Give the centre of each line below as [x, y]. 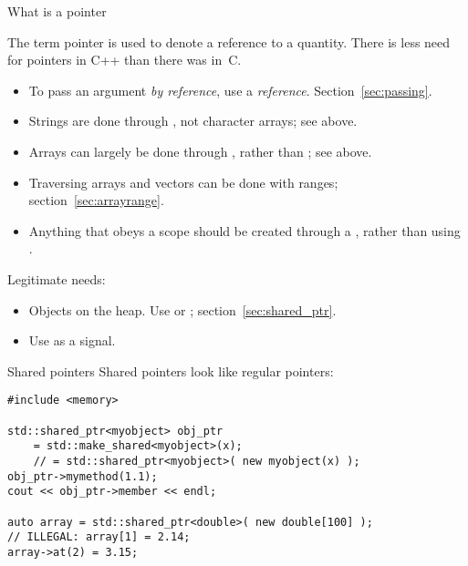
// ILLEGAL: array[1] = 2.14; [99, 537]
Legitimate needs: [57, 278]
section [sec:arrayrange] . [96, 200]
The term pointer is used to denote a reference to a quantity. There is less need [229, 41]
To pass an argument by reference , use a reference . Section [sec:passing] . [230, 90]
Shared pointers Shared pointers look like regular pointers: [171, 370]
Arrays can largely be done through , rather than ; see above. [200, 151]
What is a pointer [57, 11]
